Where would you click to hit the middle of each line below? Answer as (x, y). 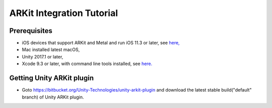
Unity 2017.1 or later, (43, 56)
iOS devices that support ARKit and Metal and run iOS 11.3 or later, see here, (101, 43)
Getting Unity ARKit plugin (52, 78)
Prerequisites (31, 31)
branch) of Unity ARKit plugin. (53, 97)
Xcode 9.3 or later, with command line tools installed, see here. (87, 64)
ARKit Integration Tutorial (64, 13)
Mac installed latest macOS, (51, 49)
